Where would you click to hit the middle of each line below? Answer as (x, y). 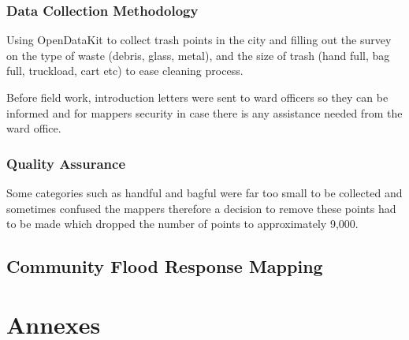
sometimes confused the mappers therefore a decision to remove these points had (201, 208)
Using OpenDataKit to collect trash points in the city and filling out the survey (199, 40)
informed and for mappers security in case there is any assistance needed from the (204, 112)
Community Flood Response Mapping (165, 266)
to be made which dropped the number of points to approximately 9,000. (182, 224)
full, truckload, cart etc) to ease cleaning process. (125, 71)
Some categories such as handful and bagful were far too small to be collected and (204, 192)
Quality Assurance (66, 163)
